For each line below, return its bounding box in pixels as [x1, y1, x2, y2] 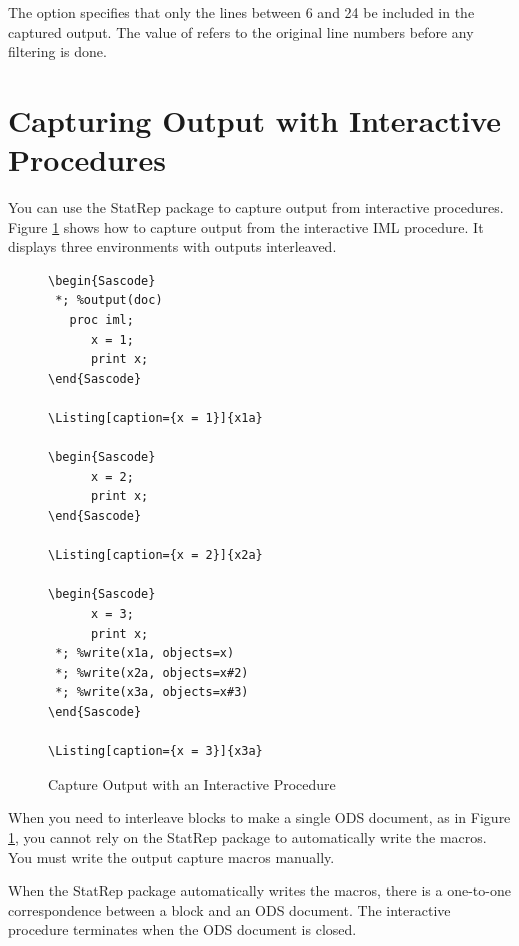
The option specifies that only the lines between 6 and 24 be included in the [8, 2, 475, 22]
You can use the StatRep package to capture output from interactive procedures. [8, 197, 504, 218]
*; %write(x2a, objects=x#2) [55, 665, 249, 680]
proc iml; [69, 313, 134, 328]
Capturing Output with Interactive [8, 99, 502, 140]
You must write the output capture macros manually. [8, 846, 335, 867]
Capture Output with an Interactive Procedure [48, 773, 336, 794]
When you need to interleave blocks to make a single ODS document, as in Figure [8, 807, 511, 828]
